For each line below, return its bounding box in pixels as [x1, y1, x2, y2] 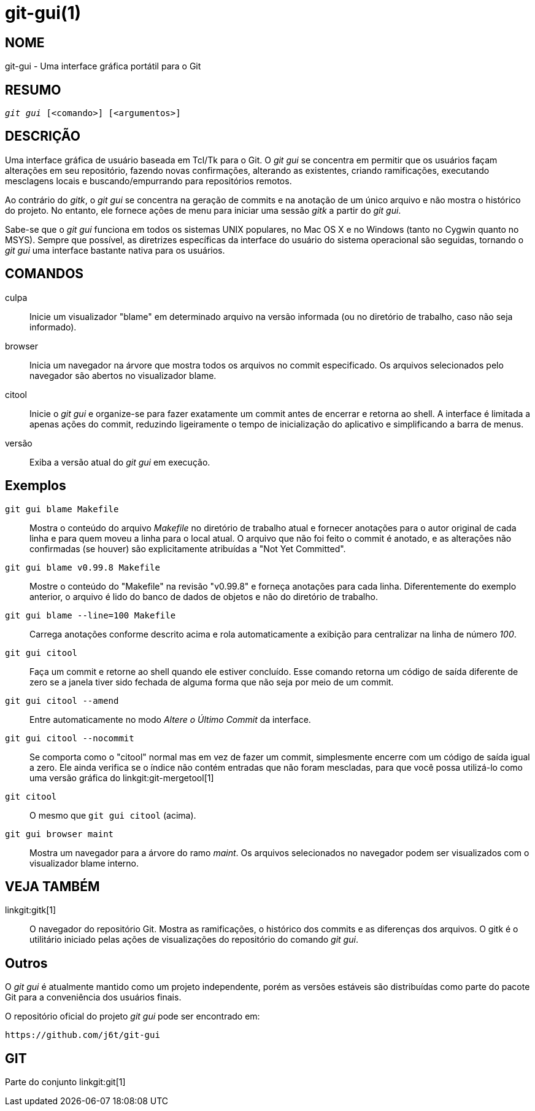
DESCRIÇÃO [5, 128, 80, 144]
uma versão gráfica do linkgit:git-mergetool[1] [29, 772, 214, 783]
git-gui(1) [5, 2, 82, 23]
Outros [5, 955, 48, 971]
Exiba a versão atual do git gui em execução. [29, 456, 210, 467]
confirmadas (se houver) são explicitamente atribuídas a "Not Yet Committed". [29, 543, 346, 554]
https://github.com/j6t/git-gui [5, 1030, 160, 1040]
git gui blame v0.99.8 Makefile [5, 562, 160, 572]
